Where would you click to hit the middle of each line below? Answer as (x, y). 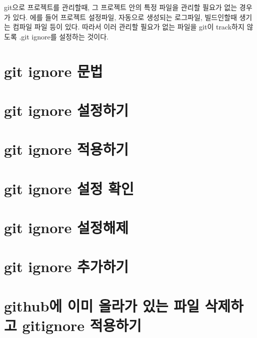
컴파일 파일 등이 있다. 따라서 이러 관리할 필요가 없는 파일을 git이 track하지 (128, 27)
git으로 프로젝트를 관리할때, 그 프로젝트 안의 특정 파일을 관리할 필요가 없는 (121, 7)
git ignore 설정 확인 (69, 188)
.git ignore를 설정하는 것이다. (64, 36)
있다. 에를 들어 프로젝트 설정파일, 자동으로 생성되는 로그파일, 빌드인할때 (125, 17)
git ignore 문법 (53, 71)
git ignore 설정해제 (66, 227)
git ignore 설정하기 (66, 110)
